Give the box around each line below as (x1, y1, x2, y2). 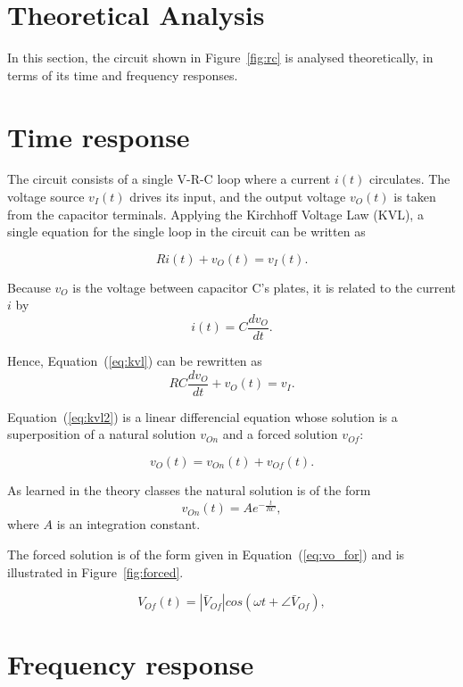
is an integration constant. (56, 515, 201, 534)
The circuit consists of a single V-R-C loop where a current (7, 170, 331, 188)
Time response (7, 118, 190, 154)
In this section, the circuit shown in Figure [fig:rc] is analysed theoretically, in (7, 48, 434, 67)
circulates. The (368, 170, 451, 188)
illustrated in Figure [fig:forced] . (7, 562, 184, 581)
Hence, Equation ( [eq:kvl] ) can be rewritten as (7, 352, 262, 370)
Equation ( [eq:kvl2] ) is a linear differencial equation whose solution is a (7, 407, 398, 426)
